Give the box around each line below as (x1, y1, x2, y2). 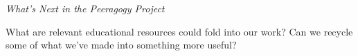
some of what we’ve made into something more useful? (6, 38, 237, 52)
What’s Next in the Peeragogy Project (6, 1, 165, 15)
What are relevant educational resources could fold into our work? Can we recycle (6, 24, 353, 38)
